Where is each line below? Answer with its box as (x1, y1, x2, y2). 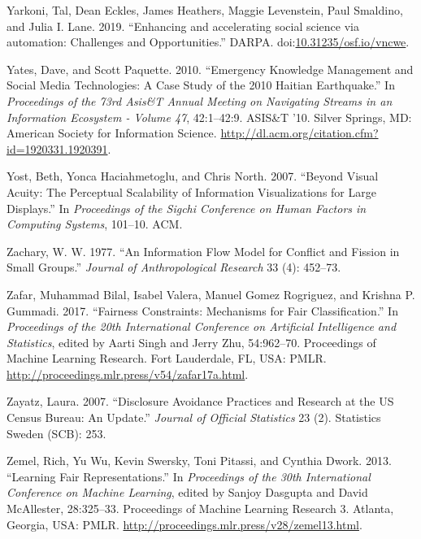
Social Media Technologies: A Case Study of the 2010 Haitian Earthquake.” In (7, 76, 395, 93)
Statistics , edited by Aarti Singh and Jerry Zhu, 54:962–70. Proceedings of (7, 333, 376, 350)
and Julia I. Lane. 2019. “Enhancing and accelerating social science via (7, 17, 359, 34)
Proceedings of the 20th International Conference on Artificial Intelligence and (7, 318, 397, 335)
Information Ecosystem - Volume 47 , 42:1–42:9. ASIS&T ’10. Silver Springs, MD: (7, 108, 412, 125)
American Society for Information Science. (7, 124, 217, 141)
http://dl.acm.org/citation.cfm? (220, 124, 379, 141)
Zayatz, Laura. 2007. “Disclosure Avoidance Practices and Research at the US (7, 393, 394, 410)
